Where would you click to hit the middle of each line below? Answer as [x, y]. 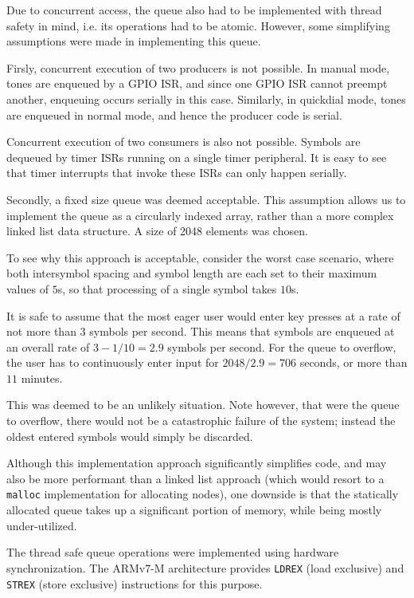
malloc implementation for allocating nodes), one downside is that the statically [203, 494]
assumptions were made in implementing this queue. [134, 41]
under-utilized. [42, 525]
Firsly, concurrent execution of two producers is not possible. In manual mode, [198, 67]
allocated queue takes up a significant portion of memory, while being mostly [194, 510]
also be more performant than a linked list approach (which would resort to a [195, 478]
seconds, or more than [353, 362]
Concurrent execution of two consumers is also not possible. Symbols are [184, 142]
